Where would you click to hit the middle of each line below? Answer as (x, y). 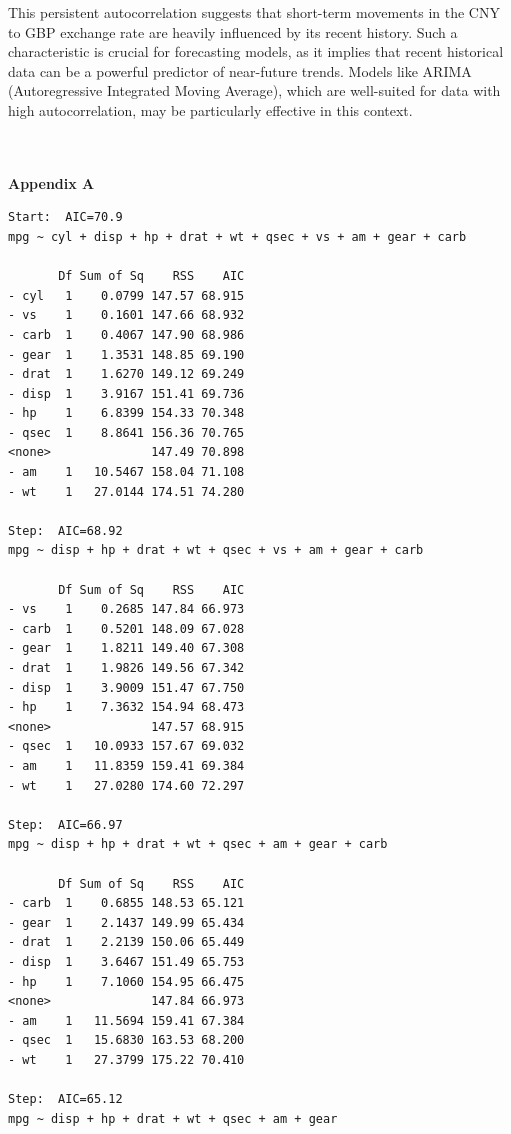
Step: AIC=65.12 (65, 1099)
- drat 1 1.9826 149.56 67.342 (126, 668)
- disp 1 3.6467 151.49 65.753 (126, 961)
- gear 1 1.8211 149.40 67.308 (126, 648)
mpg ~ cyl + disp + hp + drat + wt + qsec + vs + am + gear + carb (237, 236)
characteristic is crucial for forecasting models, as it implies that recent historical (256, 51)
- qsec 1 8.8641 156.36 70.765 (126, 432)
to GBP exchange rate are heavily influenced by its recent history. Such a (233, 31)
